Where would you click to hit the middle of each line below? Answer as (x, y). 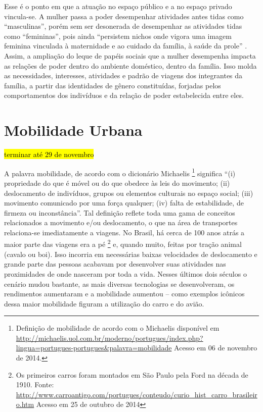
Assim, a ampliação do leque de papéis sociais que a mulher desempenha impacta (130, 55)
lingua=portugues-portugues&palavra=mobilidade (94, 348)
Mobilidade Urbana (73, 130)
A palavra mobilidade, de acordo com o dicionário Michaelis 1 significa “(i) (120, 172)
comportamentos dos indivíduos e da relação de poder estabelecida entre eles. (124, 95)
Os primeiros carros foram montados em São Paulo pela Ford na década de (132, 374)
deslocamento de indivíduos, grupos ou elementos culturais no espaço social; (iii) (129, 193)
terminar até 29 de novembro (49, 154)
